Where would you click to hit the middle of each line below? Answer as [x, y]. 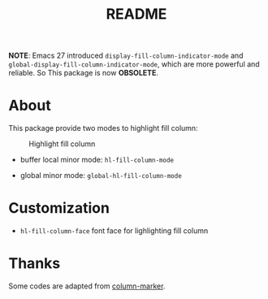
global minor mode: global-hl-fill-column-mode [101, 175]
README [136, 14]
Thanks [35, 264]
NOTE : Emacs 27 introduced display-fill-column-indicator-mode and [126, 56]
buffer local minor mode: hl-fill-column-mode [97, 160]
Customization [59, 208]
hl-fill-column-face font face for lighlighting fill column [114, 231]
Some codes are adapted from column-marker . [87, 286]
